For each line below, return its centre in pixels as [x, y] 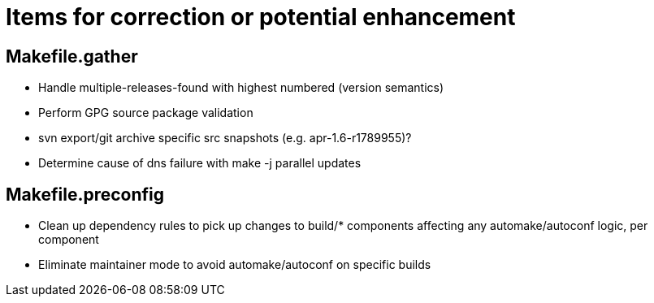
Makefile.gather [72, 56]
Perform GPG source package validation [146, 113]
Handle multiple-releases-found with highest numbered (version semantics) [241, 88]
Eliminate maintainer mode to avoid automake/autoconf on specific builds [235, 265]
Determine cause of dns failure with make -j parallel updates [200, 163]
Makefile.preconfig [85, 194]
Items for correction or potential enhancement [261, 17]
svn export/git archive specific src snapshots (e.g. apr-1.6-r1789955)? [225, 138]
